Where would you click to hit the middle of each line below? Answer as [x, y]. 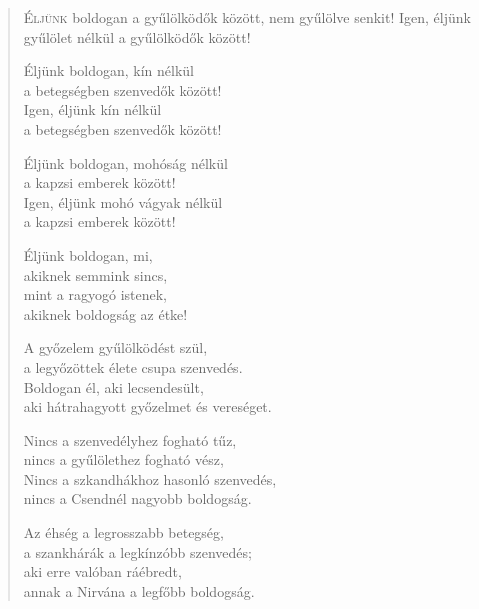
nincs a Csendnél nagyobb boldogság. [137, 498]
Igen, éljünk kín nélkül [92, 109]
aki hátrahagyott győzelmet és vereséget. [147, 406]
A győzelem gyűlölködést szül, [115, 347]
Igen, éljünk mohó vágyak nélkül [123, 201]
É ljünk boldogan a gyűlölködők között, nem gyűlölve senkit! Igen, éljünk [247, 17]
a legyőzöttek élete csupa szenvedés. [133, 366]
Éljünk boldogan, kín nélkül [109, 70]
